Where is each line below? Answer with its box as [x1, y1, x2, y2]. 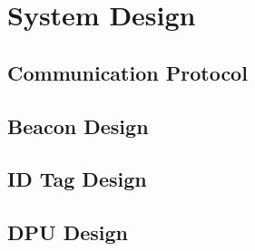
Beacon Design [7, 111, 149, 140]
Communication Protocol [7, 58, 248, 86]
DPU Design [7, 218, 128, 246]
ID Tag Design [7, 165, 147, 193]
